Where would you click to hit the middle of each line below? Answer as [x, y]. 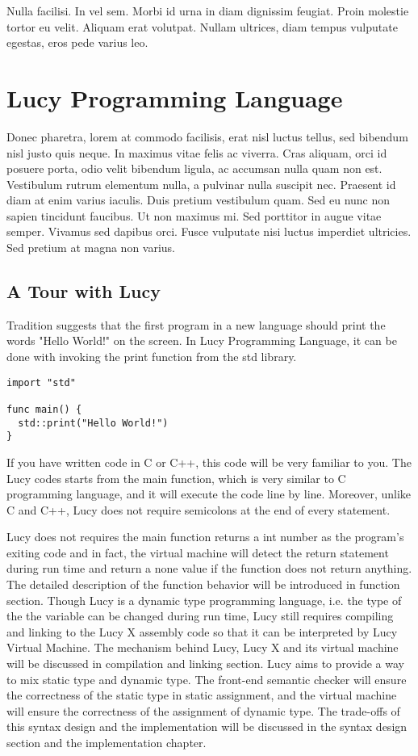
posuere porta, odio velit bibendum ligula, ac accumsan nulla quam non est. [194, 168]
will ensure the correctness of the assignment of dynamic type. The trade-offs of [203, 710]
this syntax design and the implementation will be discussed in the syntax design [207, 727]
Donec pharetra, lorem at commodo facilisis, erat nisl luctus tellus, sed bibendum [207, 136]
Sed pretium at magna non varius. [91, 248]
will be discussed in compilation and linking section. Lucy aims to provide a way [205, 664]
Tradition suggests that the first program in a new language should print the [196, 324]
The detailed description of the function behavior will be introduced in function [203, 584]
